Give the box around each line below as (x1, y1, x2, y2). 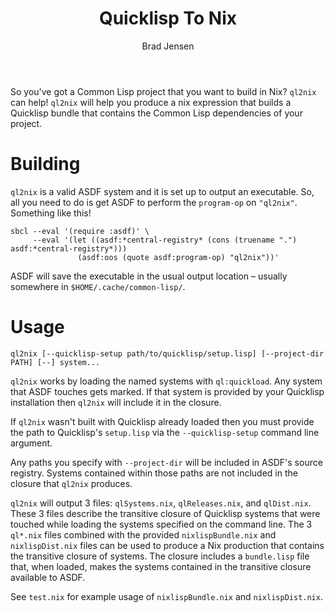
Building (10, 153, 81, 176)
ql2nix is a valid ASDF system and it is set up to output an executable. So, (10, 185, 315, 197)
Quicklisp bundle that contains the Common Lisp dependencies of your (10, 107, 303, 119)
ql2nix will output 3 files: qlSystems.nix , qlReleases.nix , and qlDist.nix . (10, 497, 312, 509)
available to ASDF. (10, 571, 86, 583)
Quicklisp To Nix (98, 7, 238, 30)
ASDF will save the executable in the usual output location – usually (10, 270, 288, 282)
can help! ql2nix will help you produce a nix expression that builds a (10, 96, 292, 108)
